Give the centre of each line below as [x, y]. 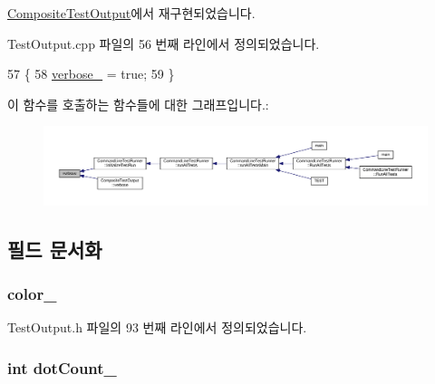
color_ [32, 294]
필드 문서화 [55, 249]
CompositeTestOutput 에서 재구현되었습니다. [131, 13]
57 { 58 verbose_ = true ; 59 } [91, 74]
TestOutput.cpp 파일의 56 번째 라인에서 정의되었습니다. [164, 43]
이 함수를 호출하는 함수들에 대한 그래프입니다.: [138, 104]
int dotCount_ [62, 367]
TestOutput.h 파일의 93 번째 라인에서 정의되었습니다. [157, 327]
